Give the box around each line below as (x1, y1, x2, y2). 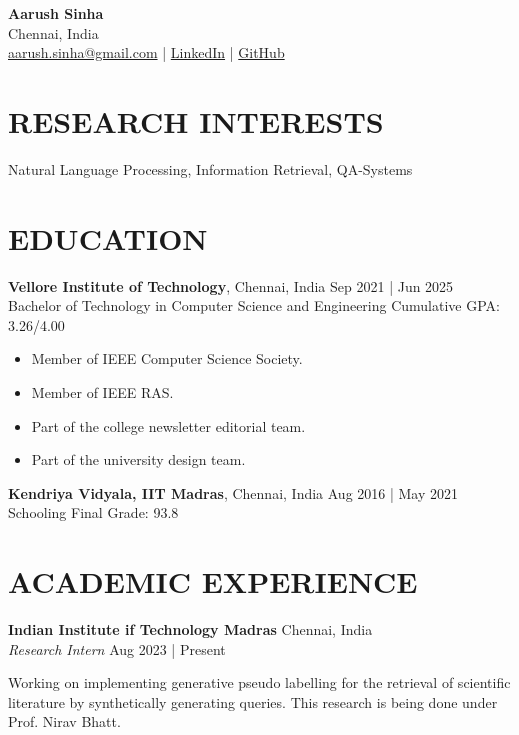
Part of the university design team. (31, 449, 246, 470)
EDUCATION (8, 217, 208, 258)
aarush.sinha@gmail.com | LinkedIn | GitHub (8, 42, 285, 63)
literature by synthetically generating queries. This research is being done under (8, 691, 498, 712)
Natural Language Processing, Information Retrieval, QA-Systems (8, 158, 413, 179)
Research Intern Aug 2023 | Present (8, 638, 226, 659)
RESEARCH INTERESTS (8, 100, 384, 141)
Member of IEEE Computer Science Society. (31, 348, 303, 369)
